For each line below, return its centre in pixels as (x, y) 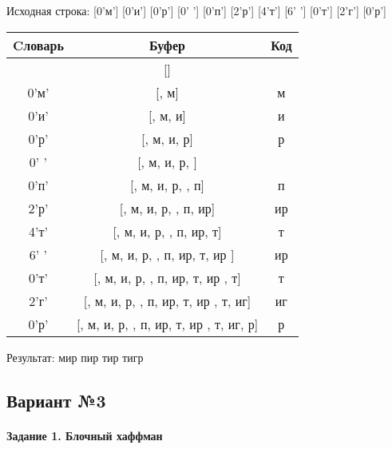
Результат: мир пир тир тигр (75, 357)
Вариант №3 (56, 400)
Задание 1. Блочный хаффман (85, 435)
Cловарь (38, 45)
